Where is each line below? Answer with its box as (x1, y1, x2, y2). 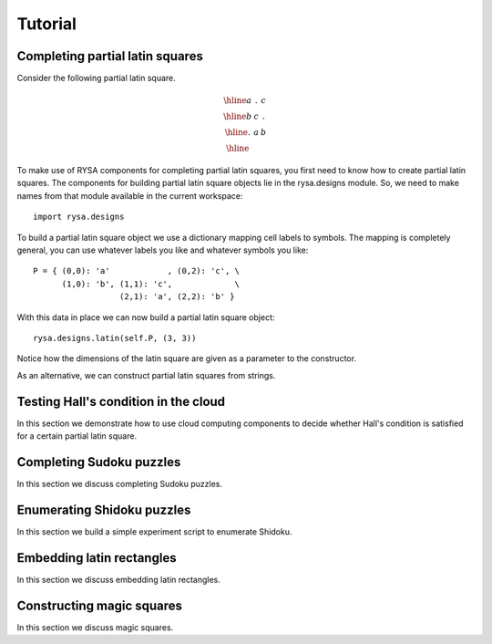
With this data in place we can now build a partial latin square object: (16, 311, 275, 323)
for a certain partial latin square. (16, 431, 137, 441)
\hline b (223, 111, 252, 122)
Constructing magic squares (16, 597, 182, 613)
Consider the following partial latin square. (16, 73, 177, 84)
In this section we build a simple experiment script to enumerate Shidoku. (16, 525, 292, 537)
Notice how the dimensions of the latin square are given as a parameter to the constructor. (16, 353, 357, 364)
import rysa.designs (33, 212, 125, 223)
